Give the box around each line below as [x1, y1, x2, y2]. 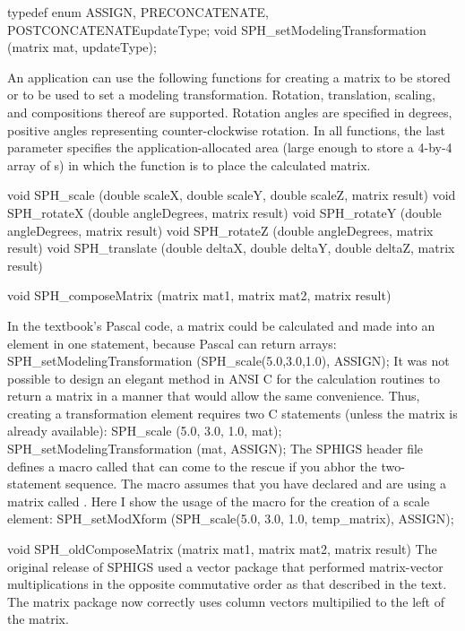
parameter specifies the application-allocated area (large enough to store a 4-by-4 [7, 138, 452, 157]
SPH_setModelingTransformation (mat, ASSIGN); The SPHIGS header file [7, 439, 424, 458]
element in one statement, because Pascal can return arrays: [7, 333, 337, 352]
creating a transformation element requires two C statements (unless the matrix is [7, 403, 458, 422]
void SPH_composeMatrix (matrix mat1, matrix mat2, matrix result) [7, 286, 392, 305]
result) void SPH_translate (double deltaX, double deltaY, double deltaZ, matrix [7, 238, 455, 257]
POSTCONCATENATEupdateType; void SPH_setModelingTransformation [7, 20, 426, 39]
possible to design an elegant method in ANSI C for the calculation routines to [7, 368, 440, 387]
